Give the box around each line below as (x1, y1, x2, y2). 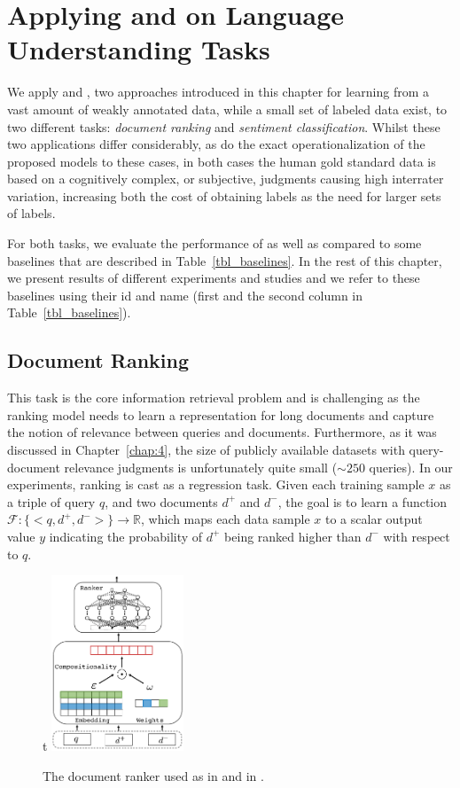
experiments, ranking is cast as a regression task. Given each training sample (7, 475, 425, 494)
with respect (383, 527, 450, 545)
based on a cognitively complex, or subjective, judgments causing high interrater (7, 169, 444, 188)
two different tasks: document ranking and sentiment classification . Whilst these (7, 117, 441, 136)
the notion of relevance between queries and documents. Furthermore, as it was (7, 423, 437, 441)
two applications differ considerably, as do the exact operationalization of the (7, 135, 425, 153)
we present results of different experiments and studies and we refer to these (7, 269, 420, 287)
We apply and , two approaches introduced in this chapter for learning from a (7, 82, 430, 101)
